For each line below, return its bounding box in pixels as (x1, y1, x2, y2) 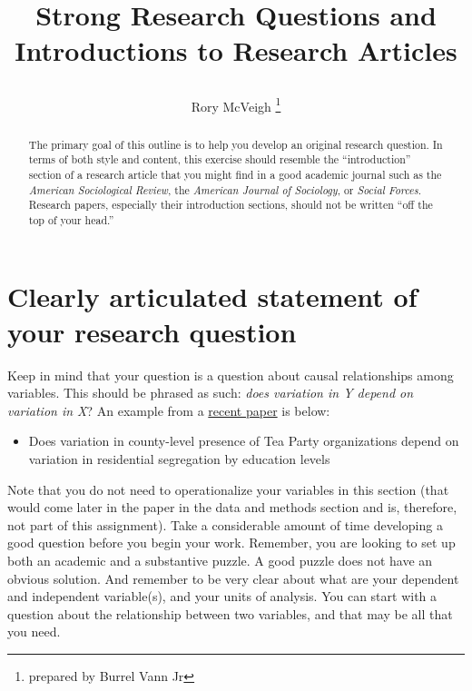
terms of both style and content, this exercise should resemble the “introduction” (28, 152, 411, 167)
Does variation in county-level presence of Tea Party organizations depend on (28, 431, 459, 450)
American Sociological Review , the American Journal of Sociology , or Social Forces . (28, 182, 421, 197)
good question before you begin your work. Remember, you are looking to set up (7, 533, 456, 552)
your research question (7, 312, 297, 350)
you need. (7, 622, 61, 641)
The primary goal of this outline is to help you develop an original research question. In (28, 136, 443, 152)
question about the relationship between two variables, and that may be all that (7, 604, 453, 623)
